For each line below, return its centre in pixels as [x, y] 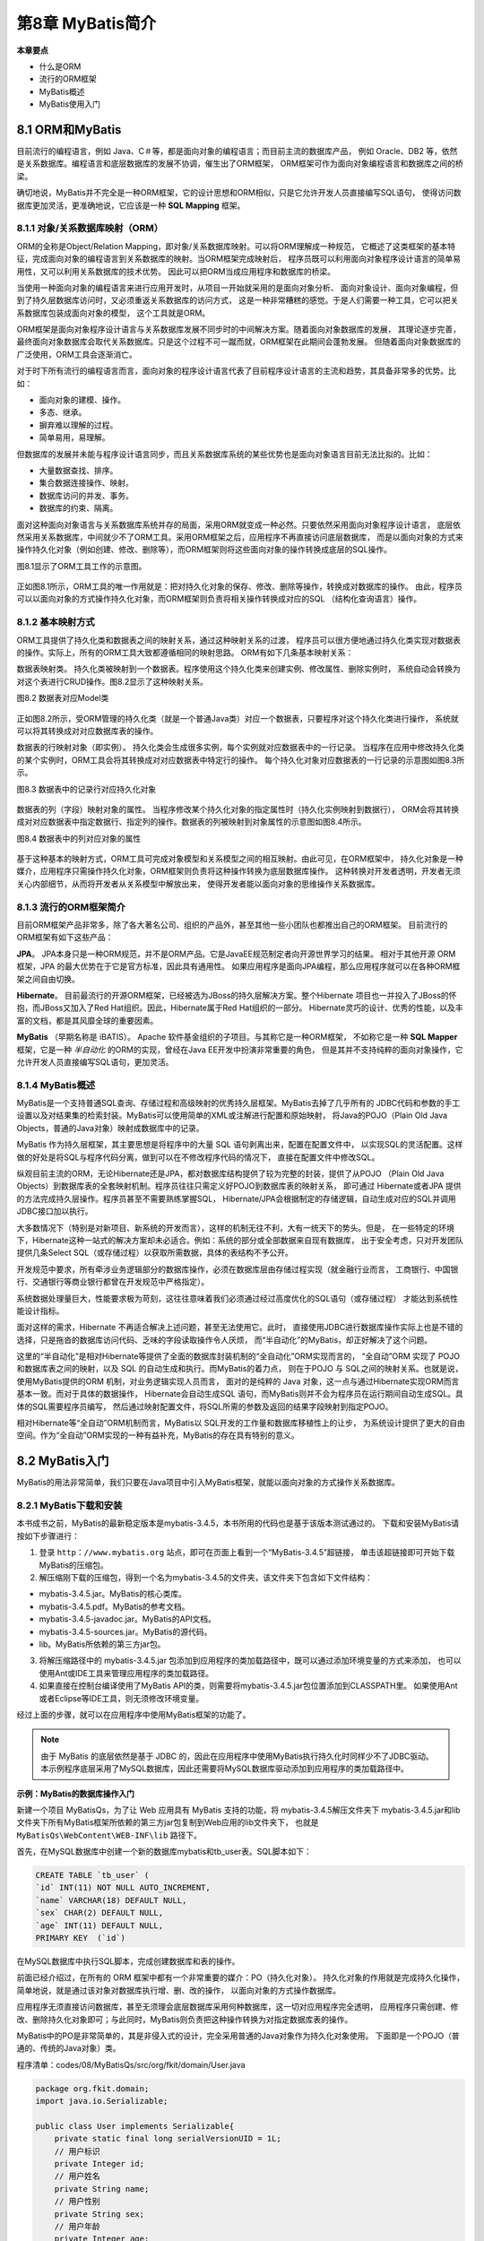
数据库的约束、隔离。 [78, 508]
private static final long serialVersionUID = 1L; [168, 2139]
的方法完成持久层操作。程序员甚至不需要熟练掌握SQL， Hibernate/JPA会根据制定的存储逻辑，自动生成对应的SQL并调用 [236, 1198]
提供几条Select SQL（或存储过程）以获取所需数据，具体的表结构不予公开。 [155, 1253]
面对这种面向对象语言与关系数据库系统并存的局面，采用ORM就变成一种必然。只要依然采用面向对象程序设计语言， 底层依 [239, 524]
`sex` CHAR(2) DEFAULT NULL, [99, 1913]
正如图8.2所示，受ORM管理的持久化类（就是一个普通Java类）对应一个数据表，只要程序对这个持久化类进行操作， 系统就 [238, 718]
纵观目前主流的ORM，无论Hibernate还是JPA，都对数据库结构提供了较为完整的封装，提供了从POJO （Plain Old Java [230, 1173]
